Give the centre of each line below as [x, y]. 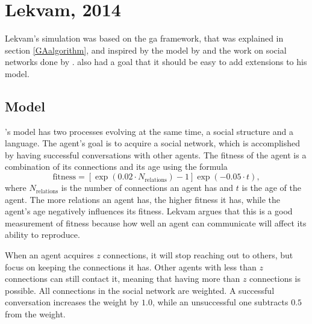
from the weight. [35, 314]
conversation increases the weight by [72, 302]
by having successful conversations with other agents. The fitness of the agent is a [156, 154]
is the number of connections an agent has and [147, 188]
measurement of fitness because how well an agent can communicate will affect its [156, 223]
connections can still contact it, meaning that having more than [123, 279]
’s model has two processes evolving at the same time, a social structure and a [149, 131]
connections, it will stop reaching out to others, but [198, 255]
